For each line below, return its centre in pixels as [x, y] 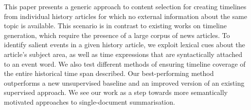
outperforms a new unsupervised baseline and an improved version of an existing [124, 82]
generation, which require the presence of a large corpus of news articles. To [117, 35]
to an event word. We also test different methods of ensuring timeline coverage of [125, 64]
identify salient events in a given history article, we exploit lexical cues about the [125, 45]
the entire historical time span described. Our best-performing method [109, 73]
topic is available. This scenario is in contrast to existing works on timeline [115, 26]
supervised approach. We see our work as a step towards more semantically [116, 92]
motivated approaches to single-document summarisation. [90, 101]
